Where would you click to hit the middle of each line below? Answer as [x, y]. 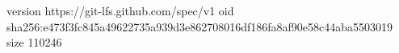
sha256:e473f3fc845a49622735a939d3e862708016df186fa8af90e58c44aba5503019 [200, 26]
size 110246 [34, 42]
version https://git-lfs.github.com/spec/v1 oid [120, 10]
